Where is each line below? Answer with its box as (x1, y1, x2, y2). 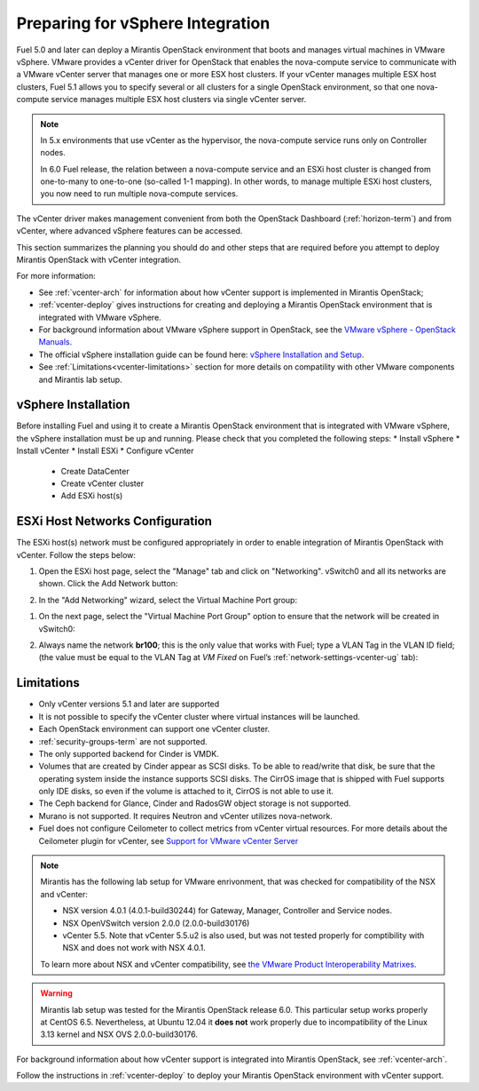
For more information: (16, 271, 97, 282)
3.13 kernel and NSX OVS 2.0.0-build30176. (40, 1029, 199, 1039)
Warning (40, 988, 73, 999)
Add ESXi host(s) (60, 490, 123, 501)
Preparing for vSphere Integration (16, 13, 271, 33)
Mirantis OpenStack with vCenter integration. (16, 254, 182, 266)
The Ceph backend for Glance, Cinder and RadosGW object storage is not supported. (38, 798, 351, 808)
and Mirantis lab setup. (38, 374, 123, 385)
